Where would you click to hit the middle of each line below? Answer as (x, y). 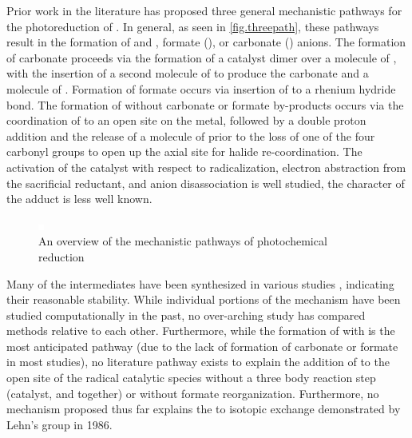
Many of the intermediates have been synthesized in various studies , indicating (200, 283)
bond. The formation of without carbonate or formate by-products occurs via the (205, 104)
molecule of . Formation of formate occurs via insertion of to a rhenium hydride (201, 88)
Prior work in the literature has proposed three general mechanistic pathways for (204, 10)
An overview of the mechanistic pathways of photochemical (183, 241)
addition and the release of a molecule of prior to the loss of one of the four (191, 135)
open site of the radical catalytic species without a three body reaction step (191, 378)
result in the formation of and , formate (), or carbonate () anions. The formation (206, 42)
